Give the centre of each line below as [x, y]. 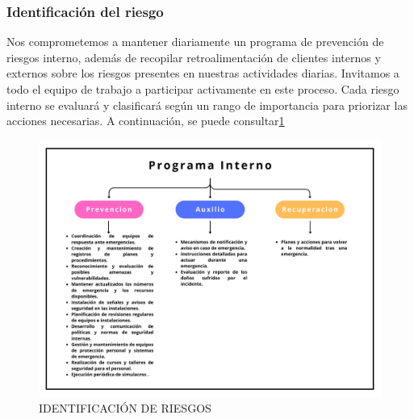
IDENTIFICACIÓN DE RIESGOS [125, 408]
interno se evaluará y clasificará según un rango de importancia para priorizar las [207, 105]
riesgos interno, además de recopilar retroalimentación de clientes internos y [194, 57]
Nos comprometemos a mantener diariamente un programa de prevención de [195, 42]
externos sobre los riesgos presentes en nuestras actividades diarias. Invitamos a [203, 73]
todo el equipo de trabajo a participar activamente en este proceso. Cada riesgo [203, 89]
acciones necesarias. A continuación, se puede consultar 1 [146, 121]
